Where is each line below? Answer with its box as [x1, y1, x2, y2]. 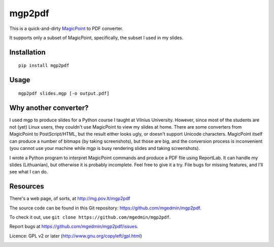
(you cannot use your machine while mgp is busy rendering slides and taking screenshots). [9, 145, 200, 151]
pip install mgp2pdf [18, 63, 70, 69]
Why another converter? [9, 103, 89, 112]
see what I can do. [9, 169, 48, 175]
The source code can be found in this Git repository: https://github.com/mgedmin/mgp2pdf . [9, 205, 201, 211]
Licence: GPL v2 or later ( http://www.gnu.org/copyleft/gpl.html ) [9, 233, 142, 239]
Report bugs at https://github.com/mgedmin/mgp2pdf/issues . [9, 224, 139, 230]
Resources [9, 182, 44, 191]
